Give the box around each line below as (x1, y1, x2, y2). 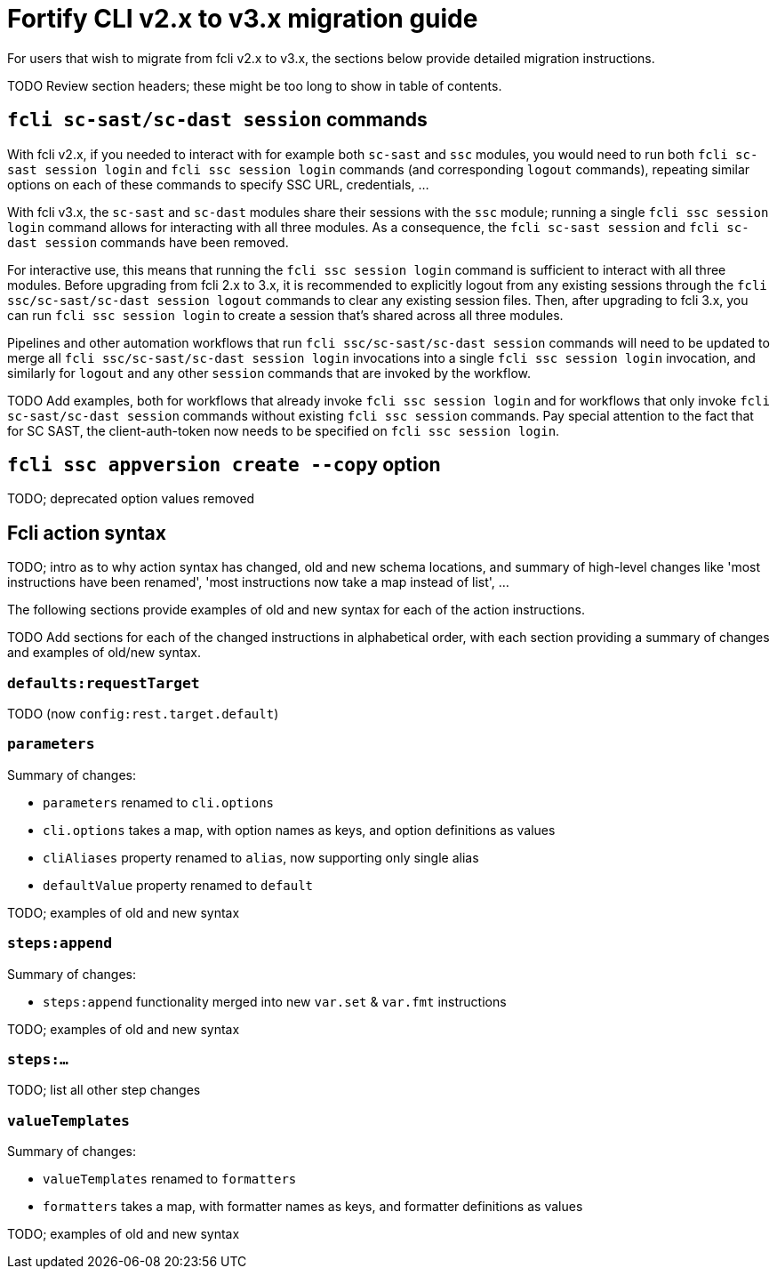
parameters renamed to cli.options (43, 794, 274, 810)
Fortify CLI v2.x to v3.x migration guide (7, 4, 478, 34)
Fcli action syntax (7, 521, 166, 544)
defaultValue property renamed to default (43, 877, 314, 893)
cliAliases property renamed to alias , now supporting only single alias (43, 849, 479, 865)
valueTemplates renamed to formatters (43, 1171, 297, 1187)
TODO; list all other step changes (7, 1082, 201, 1098)
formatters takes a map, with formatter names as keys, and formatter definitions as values (43, 1199, 583, 1215)
